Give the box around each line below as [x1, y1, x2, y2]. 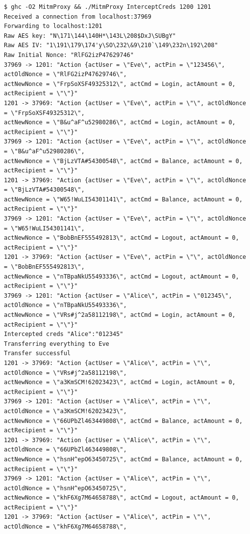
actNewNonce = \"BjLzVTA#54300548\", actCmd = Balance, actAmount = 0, [4, 157, 243, 165]
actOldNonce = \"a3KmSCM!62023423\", [4, 407, 127, 415]
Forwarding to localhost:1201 [4, 23, 102, 30]
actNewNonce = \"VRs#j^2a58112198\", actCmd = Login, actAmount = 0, [4, 311, 236, 318]
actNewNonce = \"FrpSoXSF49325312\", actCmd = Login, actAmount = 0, [4, 80, 236, 87]
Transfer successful [4, 350, 71, 357]
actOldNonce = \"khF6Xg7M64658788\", [4, 523, 127, 531]
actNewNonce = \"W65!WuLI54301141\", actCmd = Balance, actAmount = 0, [4, 196, 243, 203]
